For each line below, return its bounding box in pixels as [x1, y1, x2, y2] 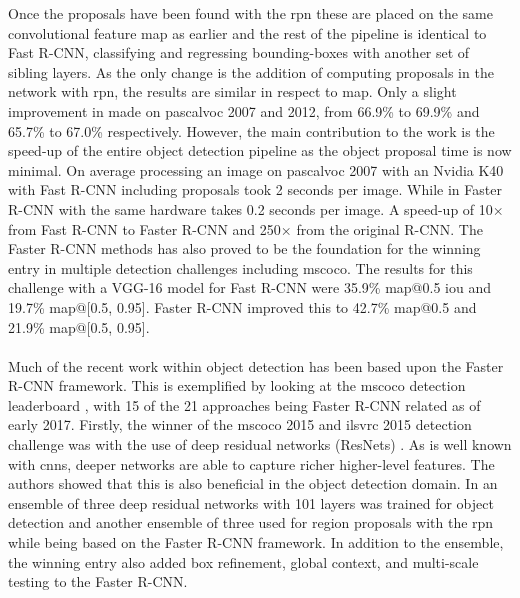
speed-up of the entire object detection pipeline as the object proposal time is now [8, 140, 512, 161]
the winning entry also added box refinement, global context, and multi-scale [8, 551, 479, 572]
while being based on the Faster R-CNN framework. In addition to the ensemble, [8, 532, 504, 553]
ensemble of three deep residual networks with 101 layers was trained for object [8, 492, 494, 513]
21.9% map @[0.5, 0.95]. [8, 316, 150, 337]
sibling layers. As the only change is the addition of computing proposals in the [8, 61, 494, 82]
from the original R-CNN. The [296, 218, 483, 239]
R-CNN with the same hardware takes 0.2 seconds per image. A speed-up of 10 [8, 198, 493, 219]
